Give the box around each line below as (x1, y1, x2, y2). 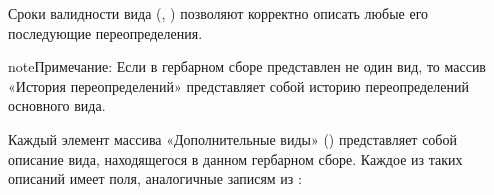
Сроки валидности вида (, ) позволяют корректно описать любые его (8, 3, 429, 23)
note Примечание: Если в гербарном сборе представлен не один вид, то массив (8, 56, 486, 77)
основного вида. (8, 95, 106, 116)
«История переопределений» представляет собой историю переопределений (8, 75, 469, 96)
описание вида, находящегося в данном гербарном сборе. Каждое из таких (8, 148, 463, 169)
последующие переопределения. (8, 22, 203, 43)
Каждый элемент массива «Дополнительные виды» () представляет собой (8, 128, 457, 149)
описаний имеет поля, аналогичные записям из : (8, 168, 302, 189)
